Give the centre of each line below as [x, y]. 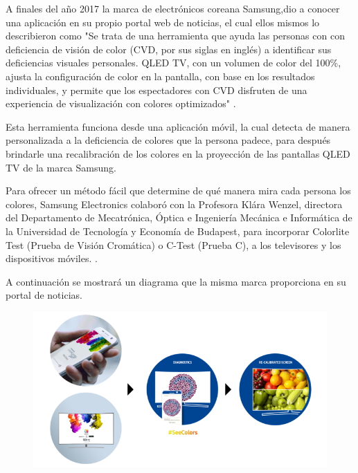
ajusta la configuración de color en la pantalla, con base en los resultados [160, 76]
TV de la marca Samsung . [61, 167]
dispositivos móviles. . [52, 258]
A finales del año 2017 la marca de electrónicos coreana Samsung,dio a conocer [173, 8]
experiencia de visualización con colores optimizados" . [121, 103]
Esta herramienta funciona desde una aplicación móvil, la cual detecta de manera [178, 126]
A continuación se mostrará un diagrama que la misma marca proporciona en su [176, 281]
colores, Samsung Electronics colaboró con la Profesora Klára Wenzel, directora [174, 204]
